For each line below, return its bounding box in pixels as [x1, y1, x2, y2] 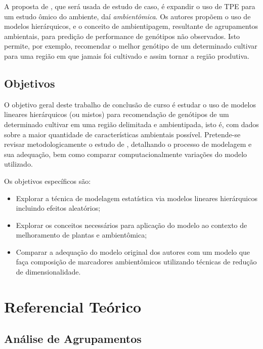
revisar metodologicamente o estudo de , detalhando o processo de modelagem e [4, 139, 252, 149]
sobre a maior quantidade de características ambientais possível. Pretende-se [4, 129, 241, 139]
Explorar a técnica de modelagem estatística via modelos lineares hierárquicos [16, 192, 257, 203]
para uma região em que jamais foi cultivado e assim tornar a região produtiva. [4, 50, 250, 61]
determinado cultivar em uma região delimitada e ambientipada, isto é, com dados [4, 119, 259, 129]
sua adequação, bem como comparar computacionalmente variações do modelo [4, 148, 247, 159]
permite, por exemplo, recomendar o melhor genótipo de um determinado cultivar [4, 41, 257, 51]
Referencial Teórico [4, 296, 142, 317]
